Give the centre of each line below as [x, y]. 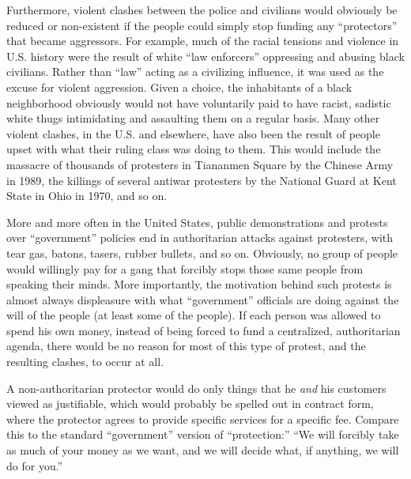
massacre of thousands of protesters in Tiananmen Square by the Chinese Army [200, 164]
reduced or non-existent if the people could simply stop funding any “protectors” [202, 25]
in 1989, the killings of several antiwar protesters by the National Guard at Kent [202, 180]
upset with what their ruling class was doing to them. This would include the [194, 149]
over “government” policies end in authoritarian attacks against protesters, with [200, 238]
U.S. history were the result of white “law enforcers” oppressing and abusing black [205, 56]
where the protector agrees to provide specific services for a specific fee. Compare [203, 419]
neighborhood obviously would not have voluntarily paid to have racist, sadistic [199, 102]
